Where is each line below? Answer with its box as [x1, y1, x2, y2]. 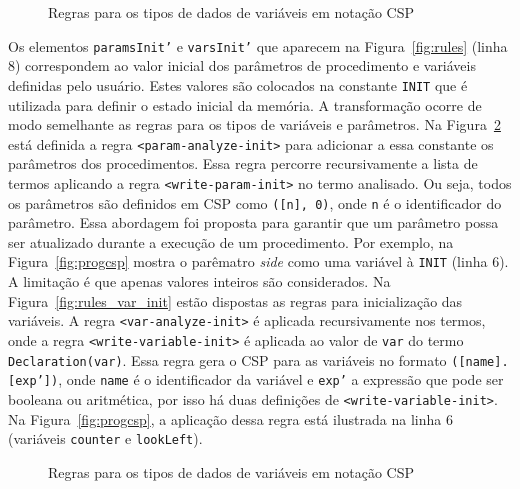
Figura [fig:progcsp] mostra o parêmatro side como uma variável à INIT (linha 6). [8, 251, 509, 272]
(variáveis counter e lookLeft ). [8, 428, 203, 449]
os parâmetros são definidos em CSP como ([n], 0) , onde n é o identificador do [8, 192, 502, 213]
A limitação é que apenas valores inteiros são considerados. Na [8, 271, 391, 292]
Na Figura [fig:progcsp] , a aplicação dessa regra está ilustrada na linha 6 [8, 408, 453, 429]
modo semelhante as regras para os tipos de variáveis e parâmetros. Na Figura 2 [8, 114, 501, 135]
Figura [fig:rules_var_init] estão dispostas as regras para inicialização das [8, 290, 463, 311]
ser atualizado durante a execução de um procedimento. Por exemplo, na [8, 231, 454, 252]
